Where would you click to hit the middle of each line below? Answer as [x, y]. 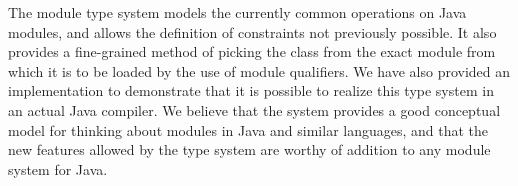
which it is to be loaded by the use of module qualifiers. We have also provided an [259, 70]
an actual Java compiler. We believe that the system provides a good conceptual [254, 109]
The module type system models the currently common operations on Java [237, 12]
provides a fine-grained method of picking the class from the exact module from [252, 51]
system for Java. [58, 168]
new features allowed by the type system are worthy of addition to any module [249, 149]
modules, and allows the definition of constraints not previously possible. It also [252, 31]
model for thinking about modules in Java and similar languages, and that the [248, 129]
